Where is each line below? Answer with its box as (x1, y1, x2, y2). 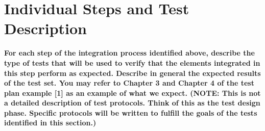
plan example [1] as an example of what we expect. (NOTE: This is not (4, 87, 261, 98)
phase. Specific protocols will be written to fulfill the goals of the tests (4, 107, 257, 118)
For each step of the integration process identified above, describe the (4, 47, 255, 58)
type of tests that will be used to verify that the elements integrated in (4, 57, 260, 68)
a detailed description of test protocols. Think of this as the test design (4, 97, 260, 108)
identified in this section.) (4, 117, 97, 128)
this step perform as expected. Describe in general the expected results (4, 67, 261, 78)
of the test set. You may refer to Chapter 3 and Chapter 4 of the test (4, 77, 254, 88)
